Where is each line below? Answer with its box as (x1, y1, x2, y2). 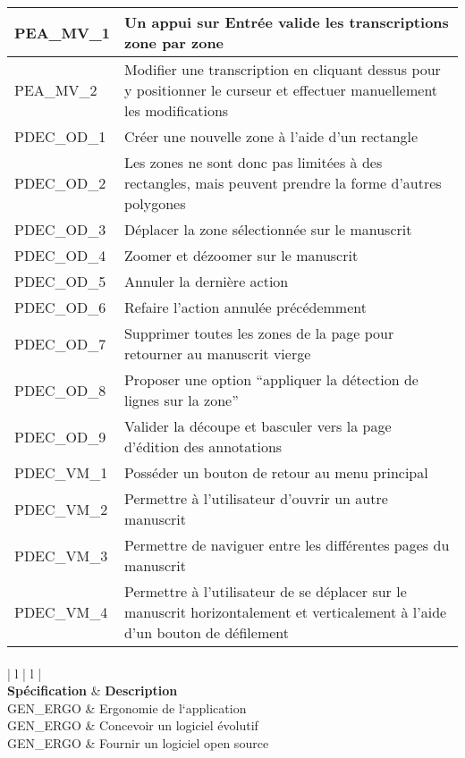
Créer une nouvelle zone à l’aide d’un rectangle (123, 126, 418, 147)
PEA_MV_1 (14, 21, 110, 43)
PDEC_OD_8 (14, 379, 106, 400)
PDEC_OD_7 (14, 333, 106, 354)
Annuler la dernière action (123, 271, 289, 291)
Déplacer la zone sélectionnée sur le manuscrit (123, 219, 412, 240)
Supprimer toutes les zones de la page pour (123, 323, 394, 343)
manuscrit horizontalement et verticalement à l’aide (123, 602, 447, 622)
